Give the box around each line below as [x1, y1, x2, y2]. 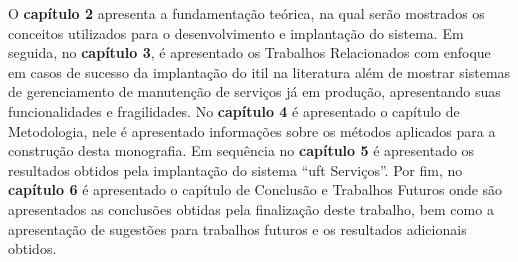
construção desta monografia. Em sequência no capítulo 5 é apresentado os [8, 140, 475, 161]
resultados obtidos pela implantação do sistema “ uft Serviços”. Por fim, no [8, 159, 463, 180]
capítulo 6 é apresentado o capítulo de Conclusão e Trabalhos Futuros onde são [8, 179, 503, 200]
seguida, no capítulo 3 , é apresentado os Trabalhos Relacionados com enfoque [8, 42, 491, 63]
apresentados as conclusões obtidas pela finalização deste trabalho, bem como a [8, 198, 494, 219]
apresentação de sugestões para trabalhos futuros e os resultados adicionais [8, 218, 467, 239]
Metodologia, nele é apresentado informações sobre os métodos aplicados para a [8, 120, 496, 141]
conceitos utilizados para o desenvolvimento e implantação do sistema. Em [8, 22, 464, 43]
